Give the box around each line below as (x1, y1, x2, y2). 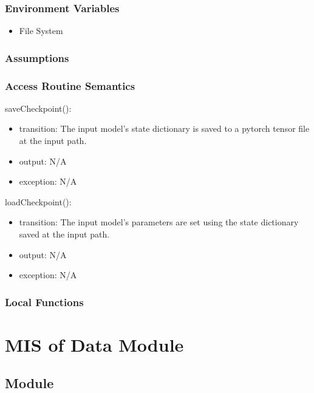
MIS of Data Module (5, 332, 184, 357)
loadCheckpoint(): (5, 195, 72, 208)
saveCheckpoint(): (5, 101, 72, 114)
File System (19, 24, 63, 37)
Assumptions (5, 50, 69, 65)
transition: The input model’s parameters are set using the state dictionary (19, 216, 299, 228)
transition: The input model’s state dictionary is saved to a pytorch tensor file (19, 122, 310, 135)
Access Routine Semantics (5, 78, 135, 93)
